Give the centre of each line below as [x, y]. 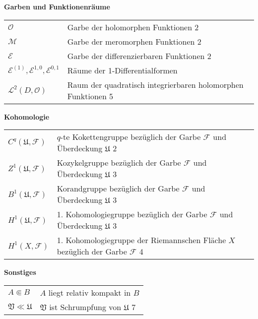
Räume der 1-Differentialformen [122, 70]
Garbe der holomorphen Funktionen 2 [133, 27]
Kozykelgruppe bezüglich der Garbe [119, 163]
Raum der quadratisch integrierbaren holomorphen [155, 84]
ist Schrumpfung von [85, 307]
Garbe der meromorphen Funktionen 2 [134, 41]
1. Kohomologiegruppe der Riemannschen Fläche [141, 240]
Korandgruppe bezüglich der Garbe [118, 189]
